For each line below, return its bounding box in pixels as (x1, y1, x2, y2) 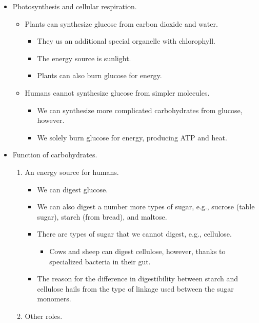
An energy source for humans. (25, 166, 119, 177)
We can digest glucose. (37, 184, 108, 194)
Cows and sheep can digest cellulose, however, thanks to (49, 245, 226, 256)
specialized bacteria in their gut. (49, 256, 151, 266)
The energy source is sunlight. (37, 52, 131, 63)
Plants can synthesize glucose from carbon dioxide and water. (25, 18, 218, 29)
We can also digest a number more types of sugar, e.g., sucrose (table (37, 201, 255, 212)
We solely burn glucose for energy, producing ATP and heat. (37, 132, 227, 142)
